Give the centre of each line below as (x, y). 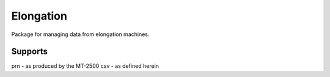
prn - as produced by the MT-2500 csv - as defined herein (85, 66)
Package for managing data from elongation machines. (80, 34)
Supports (30, 52)
